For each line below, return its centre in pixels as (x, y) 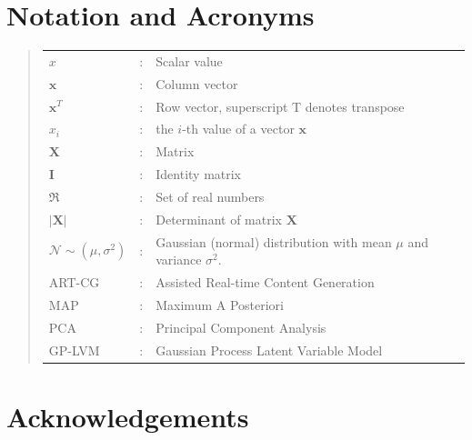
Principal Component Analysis (241, 327)
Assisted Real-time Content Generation (265, 282)
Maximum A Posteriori (220, 304)
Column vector (197, 83)
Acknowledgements (128, 416)
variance (179, 260)
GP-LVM (74, 350)
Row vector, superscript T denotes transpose (280, 106)
